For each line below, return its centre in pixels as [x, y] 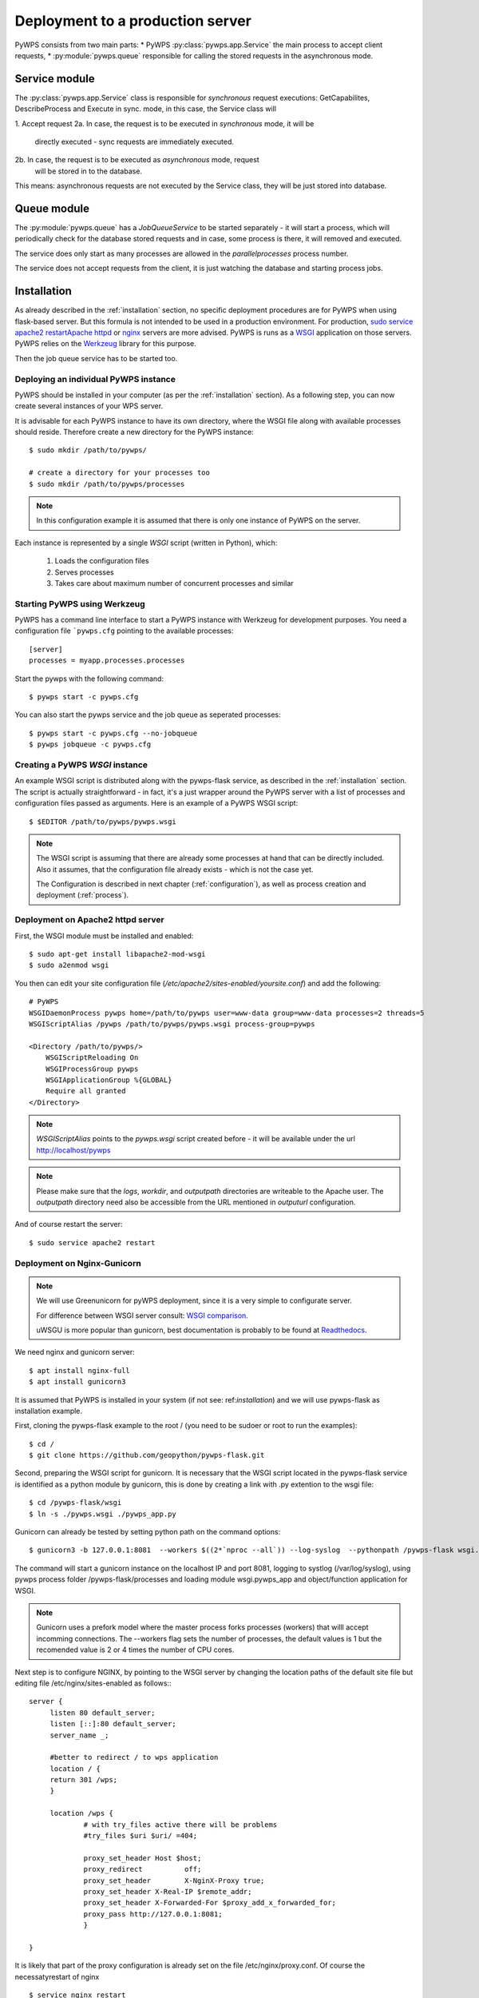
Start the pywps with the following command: [89, 679]
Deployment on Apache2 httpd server [89, 920]
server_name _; [79, 1735]
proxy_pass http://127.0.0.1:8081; [153, 1914]
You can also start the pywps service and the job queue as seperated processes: [148, 714]
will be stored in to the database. [89, 171]
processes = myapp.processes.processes [107, 661]
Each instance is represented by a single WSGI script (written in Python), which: [146, 543]
